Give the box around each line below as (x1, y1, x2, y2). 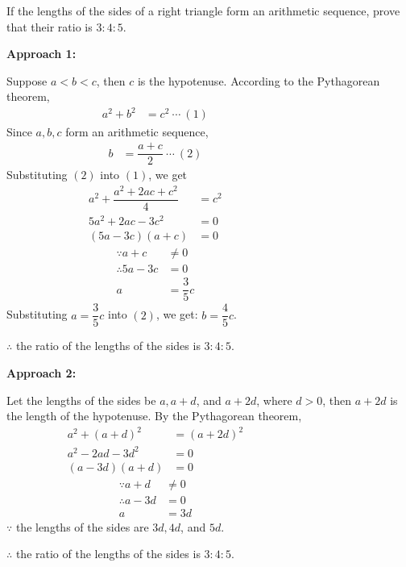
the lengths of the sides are (15, 518, 149, 535)
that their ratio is (6, 18, 93, 35)
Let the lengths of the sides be (6, 391, 156, 408)
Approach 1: (6, 45, 77, 62)
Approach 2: (6, 364, 77, 381)
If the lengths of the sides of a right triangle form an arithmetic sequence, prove (6, 2, 400, 19)
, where (256, 391, 292, 408)
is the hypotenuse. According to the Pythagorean (137, 72, 380, 89)
